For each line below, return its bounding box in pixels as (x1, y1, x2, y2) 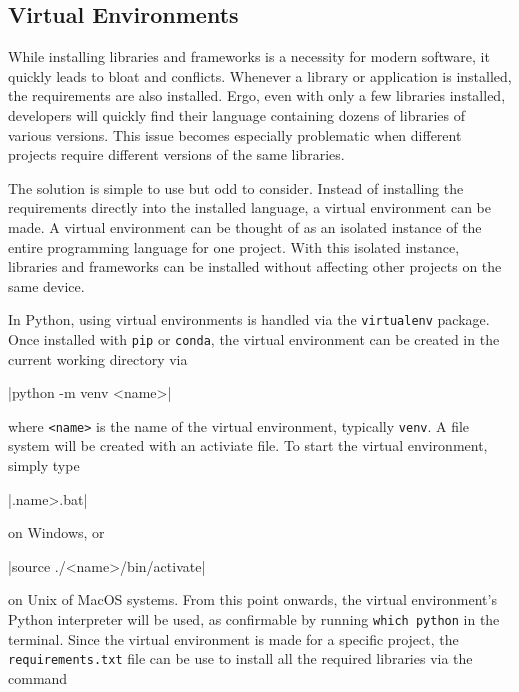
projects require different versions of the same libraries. (8, 144, 345, 165)
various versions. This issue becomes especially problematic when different (8, 124, 462, 145)
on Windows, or (8, 522, 105, 543)
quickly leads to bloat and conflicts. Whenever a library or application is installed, (8, 65, 512, 86)
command (8, 667, 68, 688)
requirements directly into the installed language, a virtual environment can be (8, 197, 491, 218)
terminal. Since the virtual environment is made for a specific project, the (8, 628, 459, 649)
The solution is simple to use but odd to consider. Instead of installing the (8, 177, 464, 198)
